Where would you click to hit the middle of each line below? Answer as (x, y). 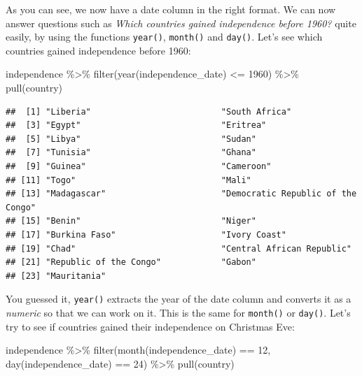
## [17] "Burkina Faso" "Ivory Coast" (146, 234)
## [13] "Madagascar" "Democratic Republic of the (181, 194)
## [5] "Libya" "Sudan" (131, 139)
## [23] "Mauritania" (56, 276)
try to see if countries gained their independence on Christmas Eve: (150, 326)
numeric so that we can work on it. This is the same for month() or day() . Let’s (178, 312)
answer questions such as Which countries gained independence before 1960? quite (181, 23)
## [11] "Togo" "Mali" (128, 180)
